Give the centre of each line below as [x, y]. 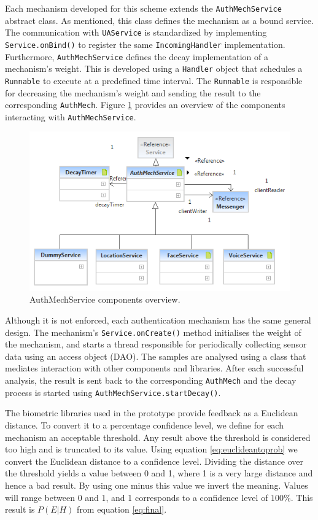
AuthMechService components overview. [105, 299]
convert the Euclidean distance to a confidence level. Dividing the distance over [154, 461]
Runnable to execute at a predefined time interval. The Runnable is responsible [154, 80]
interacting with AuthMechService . [71, 116]
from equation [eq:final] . [122, 509]
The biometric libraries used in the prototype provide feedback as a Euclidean [152, 413]
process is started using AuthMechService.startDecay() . [113, 392]
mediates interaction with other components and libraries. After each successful [154, 368]
